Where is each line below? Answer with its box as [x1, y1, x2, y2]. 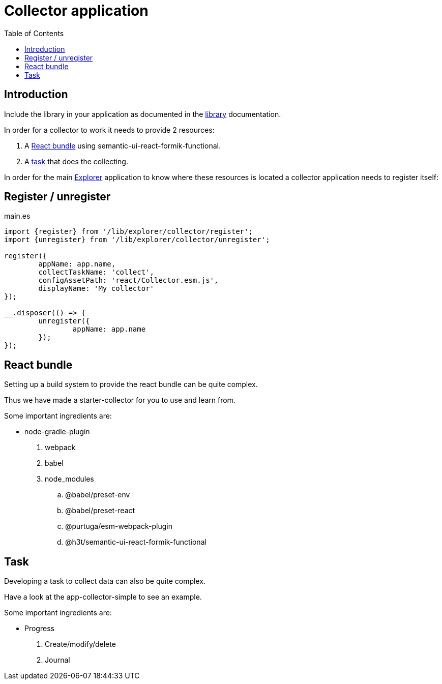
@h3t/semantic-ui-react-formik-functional [65, 538, 207, 547]
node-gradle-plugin [24, 427, 90, 436]
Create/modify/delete [45, 640, 116, 649]
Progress [24, 624, 54, 633]
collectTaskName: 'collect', [38, 268, 155, 277]
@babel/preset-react [65, 506, 135, 515]
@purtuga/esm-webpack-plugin [65, 522, 172, 531]
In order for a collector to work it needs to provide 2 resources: [4, 125, 215, 134]
